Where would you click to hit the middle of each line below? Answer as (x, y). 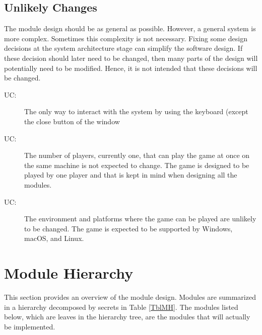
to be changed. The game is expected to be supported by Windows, (128, 228)
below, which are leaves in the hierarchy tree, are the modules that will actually (127, 317)
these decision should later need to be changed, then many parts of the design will (131, 58)
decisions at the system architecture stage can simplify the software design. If (123, 48)
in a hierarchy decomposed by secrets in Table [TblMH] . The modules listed (121, 307)
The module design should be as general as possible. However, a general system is (130, 28)
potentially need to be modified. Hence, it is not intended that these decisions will (131, 68)
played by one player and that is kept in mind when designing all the (131, 175)
